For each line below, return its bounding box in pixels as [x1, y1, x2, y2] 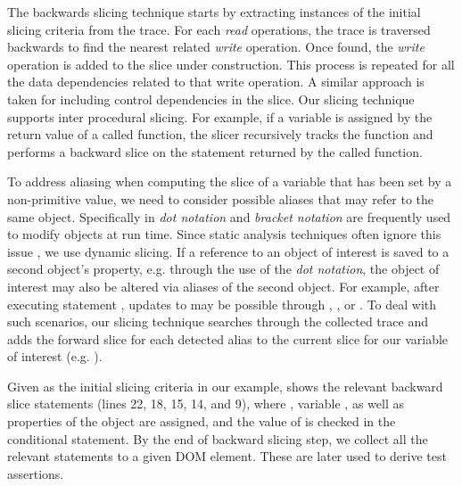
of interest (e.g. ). [7, 347, 103, 366]
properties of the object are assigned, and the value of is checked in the [7, 412, 396, 431]
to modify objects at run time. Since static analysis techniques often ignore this [7, 225, 441, 243]
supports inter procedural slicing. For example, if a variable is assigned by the [7, 107, 433, 126]
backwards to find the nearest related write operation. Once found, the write [7, 37, 425, 56]
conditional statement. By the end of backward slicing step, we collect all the [7, 429, 428, 448]
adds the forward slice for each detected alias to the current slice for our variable [7, 329, 449, 348]
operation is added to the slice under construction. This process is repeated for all [7, 54, 455, 73]
